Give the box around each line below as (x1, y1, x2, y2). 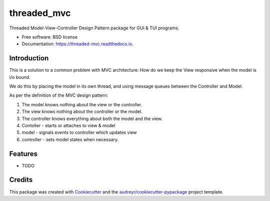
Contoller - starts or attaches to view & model (21, 122, 115, 128)
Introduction (9, 54, 49, 62)
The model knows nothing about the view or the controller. (21, 101, 142, 107)
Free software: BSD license (21, 34, 77, 40)
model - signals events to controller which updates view (21, 130, 137, 136)
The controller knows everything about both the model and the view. (21, 115, 162, 122)
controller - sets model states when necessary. (21, 136, 119, 142)
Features (9, 150, 37, 158)
